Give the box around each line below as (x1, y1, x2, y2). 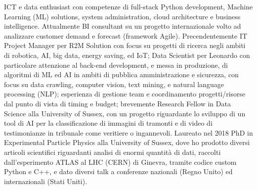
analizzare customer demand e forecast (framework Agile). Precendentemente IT (4, 30, 248, 41)
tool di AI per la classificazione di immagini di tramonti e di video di (4, 118, 213, 128)
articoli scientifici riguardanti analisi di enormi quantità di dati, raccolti (4, 146, 221, 157)
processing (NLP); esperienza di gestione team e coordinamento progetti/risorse (4, 89, 246, 99)
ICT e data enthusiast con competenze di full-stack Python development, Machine (4, 1, 253, 11)
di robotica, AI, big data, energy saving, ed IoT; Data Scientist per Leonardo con (4, 49, 250, 60)
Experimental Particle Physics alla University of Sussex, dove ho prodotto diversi (4, 137, 250, 147)
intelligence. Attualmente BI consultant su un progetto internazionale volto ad (4, 21, 241, 31)
